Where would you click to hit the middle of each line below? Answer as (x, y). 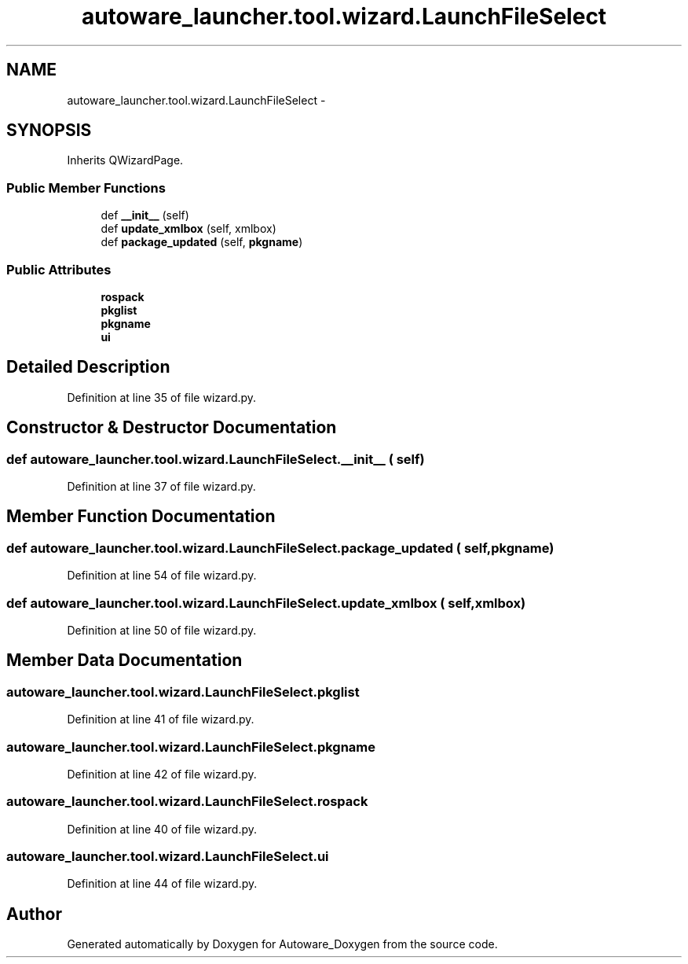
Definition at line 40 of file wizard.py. (162, 829)
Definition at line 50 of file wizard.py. (162, 630)
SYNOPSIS (49, 131)
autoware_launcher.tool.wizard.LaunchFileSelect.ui (168, 857)
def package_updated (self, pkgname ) (202, 242)
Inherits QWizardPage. (125, 160)
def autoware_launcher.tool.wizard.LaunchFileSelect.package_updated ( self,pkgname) (280, 548)
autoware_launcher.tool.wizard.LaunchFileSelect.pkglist (183, 692)
